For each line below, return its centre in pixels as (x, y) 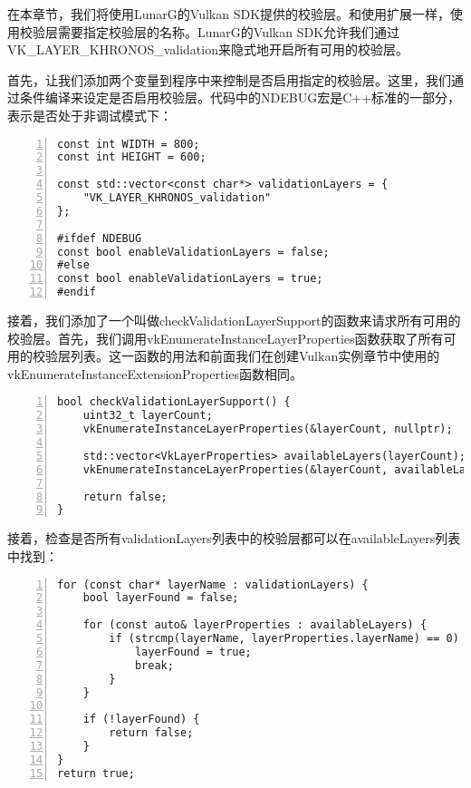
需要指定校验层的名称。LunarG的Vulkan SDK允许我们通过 (229, 31)
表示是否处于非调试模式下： (90, 115)
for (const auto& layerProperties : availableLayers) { (255, 625)
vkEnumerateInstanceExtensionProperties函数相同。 (155, 373)
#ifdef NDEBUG (100, 238)
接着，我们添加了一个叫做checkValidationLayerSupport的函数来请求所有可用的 (234, 321)
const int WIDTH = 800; (129, 144)
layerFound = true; (193, 652)
